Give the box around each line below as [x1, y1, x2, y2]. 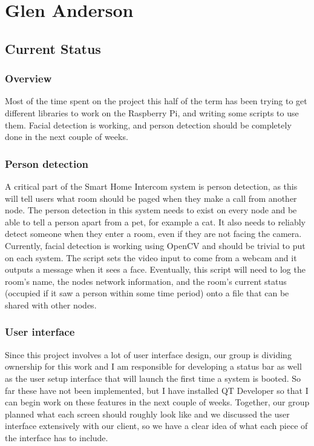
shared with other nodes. [5, 298, 97, 311]
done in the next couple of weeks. [5, 130, 128, 143]
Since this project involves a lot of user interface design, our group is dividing [5, 348, 292, 361]
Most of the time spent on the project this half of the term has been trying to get [5, 95, 307, 107]
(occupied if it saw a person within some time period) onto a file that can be [5, 287, 289, 299]
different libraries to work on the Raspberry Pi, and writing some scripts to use [5, 106, 299, 119]
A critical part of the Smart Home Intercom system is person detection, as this [5, 179, 298, 192]
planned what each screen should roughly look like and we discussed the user [5, 407, 290, 420]
